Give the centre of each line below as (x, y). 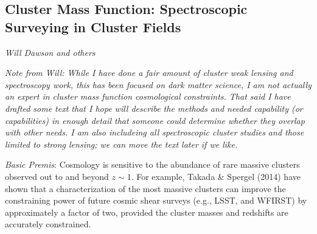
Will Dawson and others (50, 52)
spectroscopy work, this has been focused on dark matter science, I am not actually (158, 84)
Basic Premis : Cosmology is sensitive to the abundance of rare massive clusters (152, 164)
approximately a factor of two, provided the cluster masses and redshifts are (147, 212)
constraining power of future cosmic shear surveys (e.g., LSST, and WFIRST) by (156, 200)
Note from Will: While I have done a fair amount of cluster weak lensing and (149, 73)
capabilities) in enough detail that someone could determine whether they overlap (155, 120)
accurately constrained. (48, 224)
